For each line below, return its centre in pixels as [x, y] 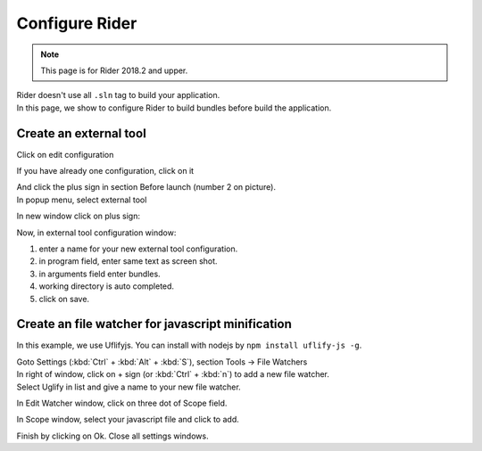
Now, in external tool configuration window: [96, 233]
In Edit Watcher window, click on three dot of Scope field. [122, 403]
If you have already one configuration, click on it [105, 171]
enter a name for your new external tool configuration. [138, 249]
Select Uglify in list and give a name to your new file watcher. [129, 387]
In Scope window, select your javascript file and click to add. [128, 420]
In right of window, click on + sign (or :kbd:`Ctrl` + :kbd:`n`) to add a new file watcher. [173, 374]
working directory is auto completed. [106, 286]
